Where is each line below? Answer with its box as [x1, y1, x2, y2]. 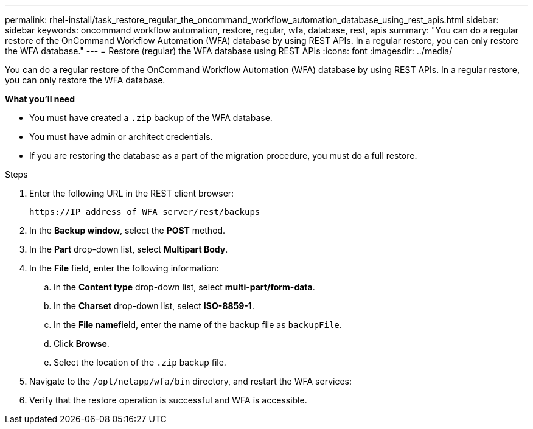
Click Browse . [54, 338, 110, 349]
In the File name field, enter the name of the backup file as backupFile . [54, 319, 342, 330]
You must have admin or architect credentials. [29, 131, 213, 142]
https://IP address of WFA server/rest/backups [29, 207, 260, 217]
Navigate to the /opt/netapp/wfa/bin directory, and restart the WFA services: [29, 376, 352, 386]
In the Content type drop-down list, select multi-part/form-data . [54, 282, 315, 292]
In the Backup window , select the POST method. [29, 225, 226, 235]
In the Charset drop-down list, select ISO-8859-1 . [54, 301, 254, 311]
